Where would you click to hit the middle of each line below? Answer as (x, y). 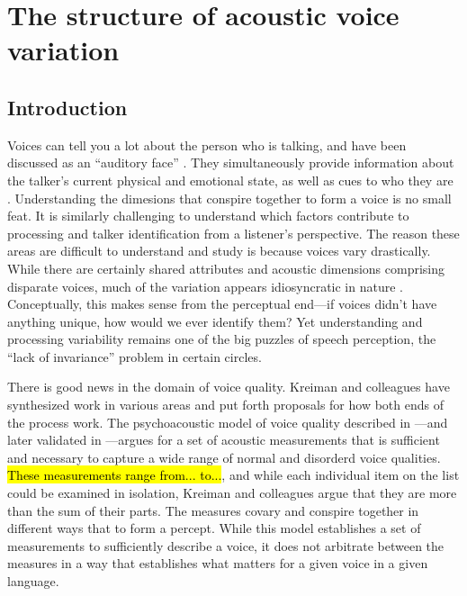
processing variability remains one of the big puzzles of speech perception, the (222, 339)
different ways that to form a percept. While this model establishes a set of (214, 528)
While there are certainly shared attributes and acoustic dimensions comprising (226, 268)
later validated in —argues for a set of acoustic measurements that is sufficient (224, 440)
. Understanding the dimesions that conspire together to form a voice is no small (229, 198)
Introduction (67, 107)
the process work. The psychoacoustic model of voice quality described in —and (228, 422)
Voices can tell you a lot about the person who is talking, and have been (207, 144)
